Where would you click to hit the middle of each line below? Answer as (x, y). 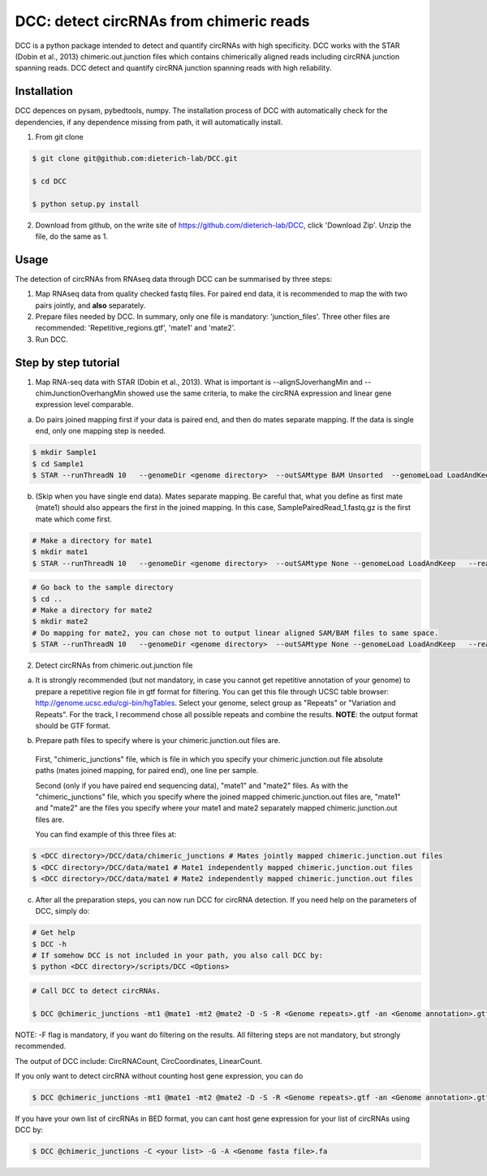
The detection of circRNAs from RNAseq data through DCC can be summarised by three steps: (174, 279)
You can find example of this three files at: (106, 834)
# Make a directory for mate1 (92, 540)
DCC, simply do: (62, 911)
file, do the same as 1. (72, 236)
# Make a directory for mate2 (92, 610)
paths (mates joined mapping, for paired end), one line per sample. (147, 771)
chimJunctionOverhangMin (81, 393)
